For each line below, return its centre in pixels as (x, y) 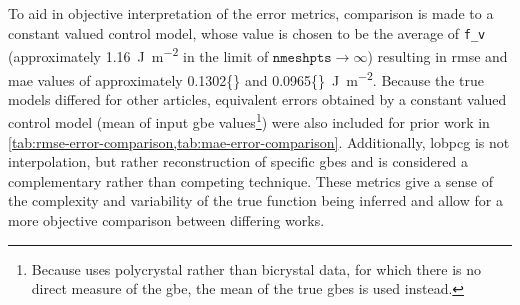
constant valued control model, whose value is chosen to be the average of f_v (247, 32)
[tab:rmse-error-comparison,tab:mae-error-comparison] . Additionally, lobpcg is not (259, 141)
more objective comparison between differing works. (166, 219)
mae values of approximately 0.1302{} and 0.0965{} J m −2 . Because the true (246, 78)
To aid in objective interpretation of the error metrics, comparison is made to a (251, 13)
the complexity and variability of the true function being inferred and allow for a (255, 200)
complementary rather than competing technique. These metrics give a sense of (250, 180)
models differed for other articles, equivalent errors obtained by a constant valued (257, 98)
